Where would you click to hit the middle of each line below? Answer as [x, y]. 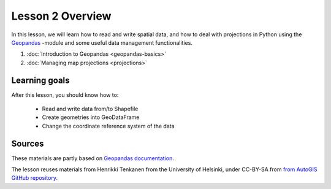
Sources [28, 143]
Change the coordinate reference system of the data [108, 126]
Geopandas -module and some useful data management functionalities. [102, 42]
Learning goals [40, 80]
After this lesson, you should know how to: [65, 94]
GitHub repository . [35, 178]
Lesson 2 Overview [61, 16]
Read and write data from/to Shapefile [90, 109]
